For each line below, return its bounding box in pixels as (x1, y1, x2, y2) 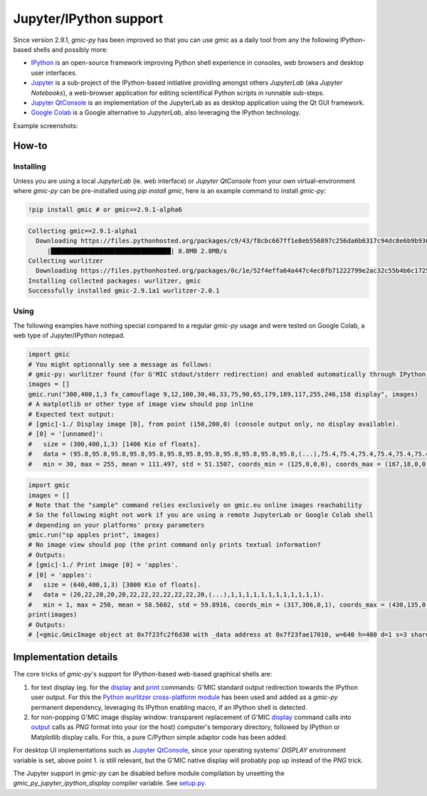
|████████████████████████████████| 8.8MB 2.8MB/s (46, 246, 228, 255)
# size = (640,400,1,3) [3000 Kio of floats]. (28, 581, 201, 589)
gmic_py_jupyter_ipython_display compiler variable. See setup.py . (13, 779, 206, 787)
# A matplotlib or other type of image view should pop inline (28, 400, 254, 409)
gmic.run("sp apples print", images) (28, 531, 160, 539)
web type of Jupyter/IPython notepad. (13, 331, 125, 340)
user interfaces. (31, 68, 78, 77)
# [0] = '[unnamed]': (28, 430, 104, 438)
